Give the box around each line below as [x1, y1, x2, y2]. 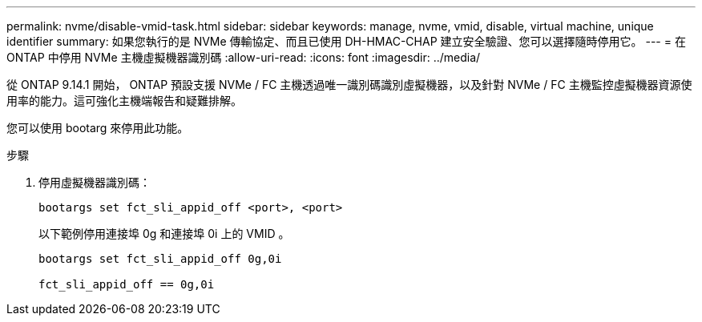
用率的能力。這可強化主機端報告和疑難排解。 [6, 94, 242, 107]
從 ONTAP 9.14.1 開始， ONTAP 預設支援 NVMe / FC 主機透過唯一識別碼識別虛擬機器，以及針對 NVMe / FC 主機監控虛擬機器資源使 [6, 78, 692, 91]
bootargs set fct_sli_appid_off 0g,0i [38, 252, 282, 265]
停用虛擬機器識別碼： [38, 175, 151, 189]
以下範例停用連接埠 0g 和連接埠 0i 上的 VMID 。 [38, 227, 290, 240]
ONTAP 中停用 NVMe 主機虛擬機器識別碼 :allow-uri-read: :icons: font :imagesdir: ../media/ [6, 50, 481, 64]
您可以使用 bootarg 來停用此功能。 [6, 121, 189, 135]
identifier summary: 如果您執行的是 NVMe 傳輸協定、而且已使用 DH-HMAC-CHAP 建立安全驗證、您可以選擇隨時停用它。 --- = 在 [6, 34, 686, 48]
